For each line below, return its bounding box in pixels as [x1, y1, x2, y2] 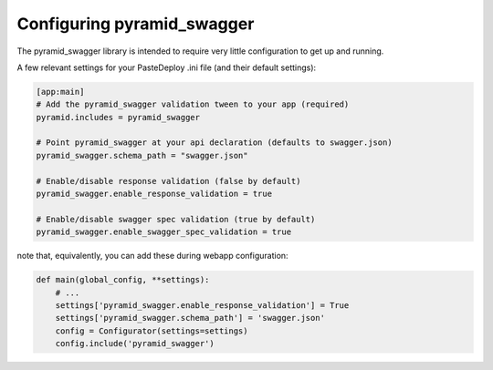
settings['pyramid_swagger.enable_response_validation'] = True [55, 300, 350, 310]
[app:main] [36, 87, 85, 97]
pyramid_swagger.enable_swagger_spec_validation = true [36, 227, 292, 237]
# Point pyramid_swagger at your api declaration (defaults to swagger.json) [36, 138, 393, 148]
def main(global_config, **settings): [36, 274, 210, 285]
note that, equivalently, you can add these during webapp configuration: [16, 251, 288, 262]
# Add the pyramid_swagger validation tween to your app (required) [36, 99, 350, 109]
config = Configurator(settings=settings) [55, 325, 248, 336]
